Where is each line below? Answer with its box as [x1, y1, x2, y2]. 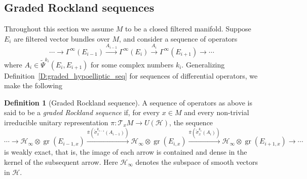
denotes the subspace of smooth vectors [135, 156, 258, 167]
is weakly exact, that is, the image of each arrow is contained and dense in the [4, 147, 247, 157]
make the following [4, 80, 63, 91]
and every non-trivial [184, 107, 249, 118]
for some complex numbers [91, 59, 174, 69]
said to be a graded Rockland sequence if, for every [4, 107, 160, 118]
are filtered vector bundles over [14, 33, 110, 44]
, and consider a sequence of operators [119, 33, 238, 44]
